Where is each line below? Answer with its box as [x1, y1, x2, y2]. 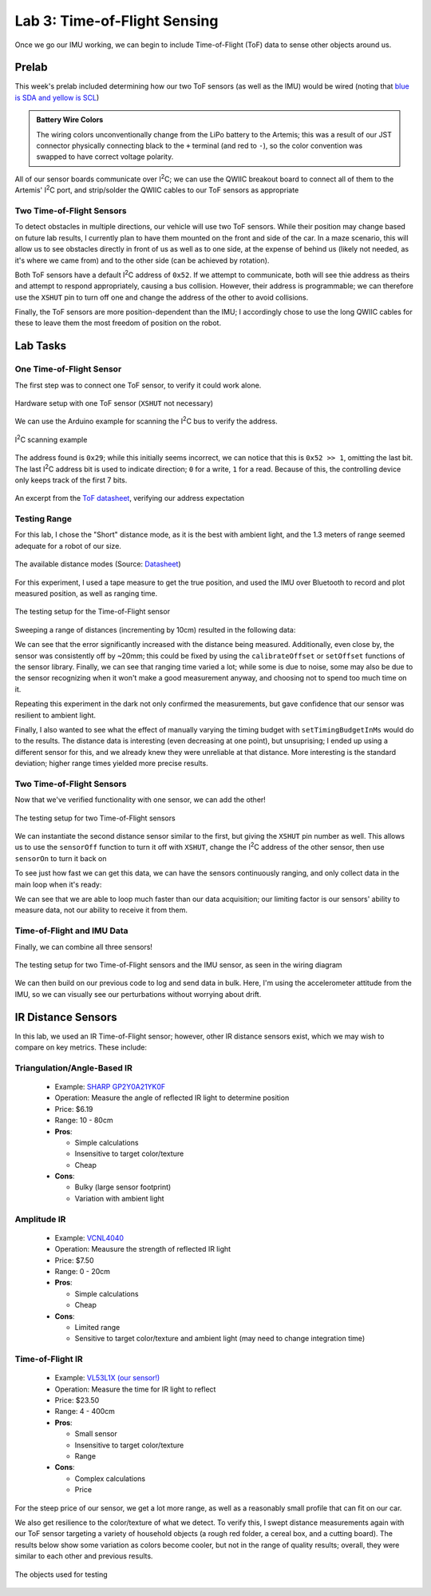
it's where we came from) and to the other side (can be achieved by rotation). [14, 256, 270, 265]
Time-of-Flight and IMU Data [14, 925, 129, 936]
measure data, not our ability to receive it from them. [14, 905, 188, 915]
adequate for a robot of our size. [14, 541, 121, 550]
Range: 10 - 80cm [54, 1115, 113, 1126]
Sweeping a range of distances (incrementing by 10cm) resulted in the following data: [14, 625, 296, 634]
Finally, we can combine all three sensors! [14, 942, 153, 951]
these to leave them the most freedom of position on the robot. [14, 318, 222, 328]
